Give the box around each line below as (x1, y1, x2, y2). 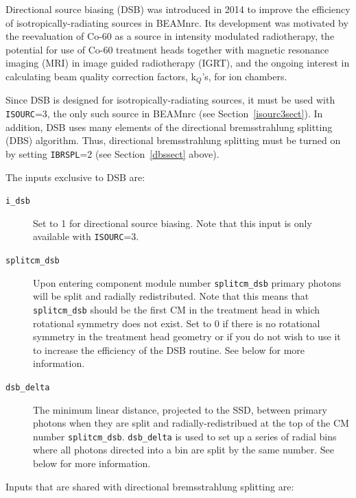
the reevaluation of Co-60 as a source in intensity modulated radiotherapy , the (5, 29, 335, 43)
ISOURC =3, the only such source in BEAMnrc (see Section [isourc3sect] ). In (5, 106, 323, 121)
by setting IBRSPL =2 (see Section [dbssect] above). (5, 146, 219, 161)
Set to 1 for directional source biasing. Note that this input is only (33, 215, 312, 230)
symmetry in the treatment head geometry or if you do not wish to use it (33, 329, 341, 344)
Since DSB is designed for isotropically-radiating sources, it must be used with (5, 93, 335, 107)
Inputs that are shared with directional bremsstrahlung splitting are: (5, 479, 294, 493)
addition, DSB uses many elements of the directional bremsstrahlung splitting (5, 119, 333, 134)
